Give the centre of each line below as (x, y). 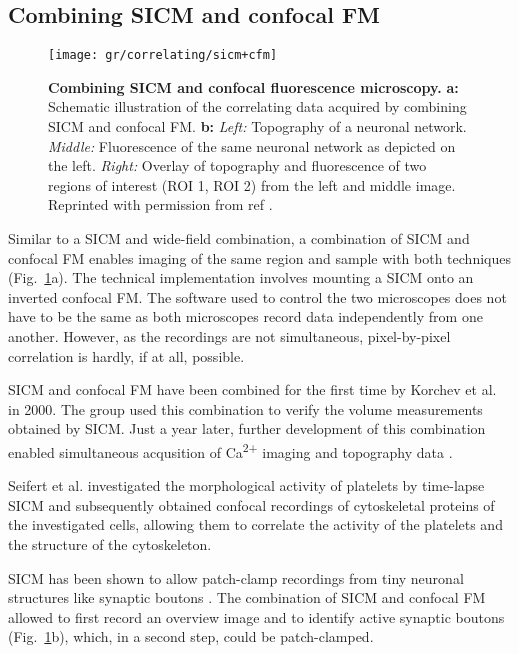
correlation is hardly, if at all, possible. (126, 355)
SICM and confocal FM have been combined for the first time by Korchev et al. (252, 389)
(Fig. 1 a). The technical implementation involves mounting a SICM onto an (241, 277)
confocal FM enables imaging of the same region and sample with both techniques (259, 257)
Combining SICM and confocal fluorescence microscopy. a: (253, 86)
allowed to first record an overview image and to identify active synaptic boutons (256, 616)
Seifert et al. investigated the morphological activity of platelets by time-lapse (246, 485)
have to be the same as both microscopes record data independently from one (245, 316)
